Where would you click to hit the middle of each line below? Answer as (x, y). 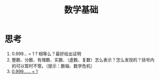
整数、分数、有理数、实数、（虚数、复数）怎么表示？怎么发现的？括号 (81, 59)
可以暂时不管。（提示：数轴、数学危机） (55, 66)
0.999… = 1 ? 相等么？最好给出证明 (46, 54)
